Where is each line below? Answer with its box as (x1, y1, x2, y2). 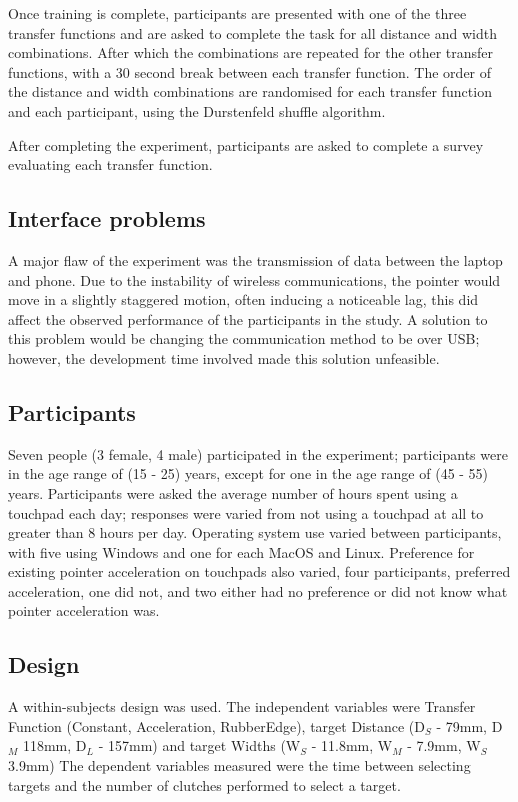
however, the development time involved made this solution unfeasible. (8, 347, 440, 368)
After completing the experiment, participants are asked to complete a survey (8, 134, 484, 155)
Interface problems (8, 203, 206, 234)
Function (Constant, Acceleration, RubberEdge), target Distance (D (8, 715, 425, 736)
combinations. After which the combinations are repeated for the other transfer (8, 42, 494, 63)
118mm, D (22, 735, 87, 756)
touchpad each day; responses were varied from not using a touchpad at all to (8, 502, 484, 523)
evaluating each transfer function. (8, 154, 213, 175)
